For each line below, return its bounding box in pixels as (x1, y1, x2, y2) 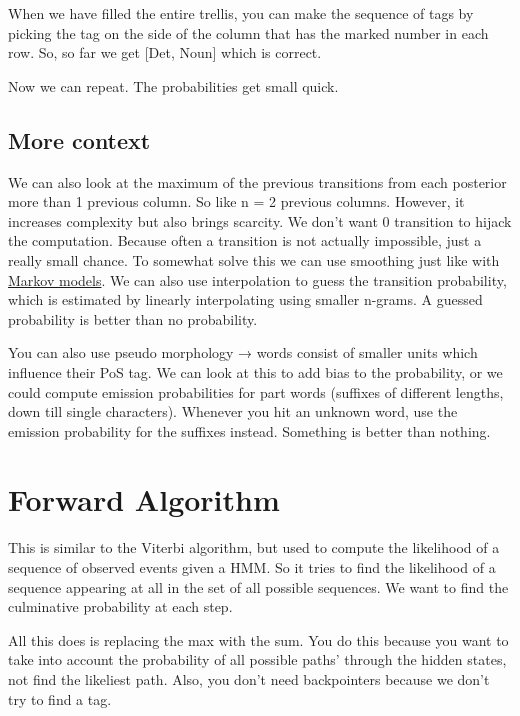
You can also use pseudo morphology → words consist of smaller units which (8, 342, 478, 363)
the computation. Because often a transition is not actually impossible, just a (8, 230, 482, 251)
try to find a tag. (8, 688, 112, 709)
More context (8, 124, 151, 155)
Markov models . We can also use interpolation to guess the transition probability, (8, 269, 507, 290)
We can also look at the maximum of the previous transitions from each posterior (8, 171, 507, 192)
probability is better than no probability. (8, 308, 258, 329)
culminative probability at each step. (8, 596, 233, 617)
